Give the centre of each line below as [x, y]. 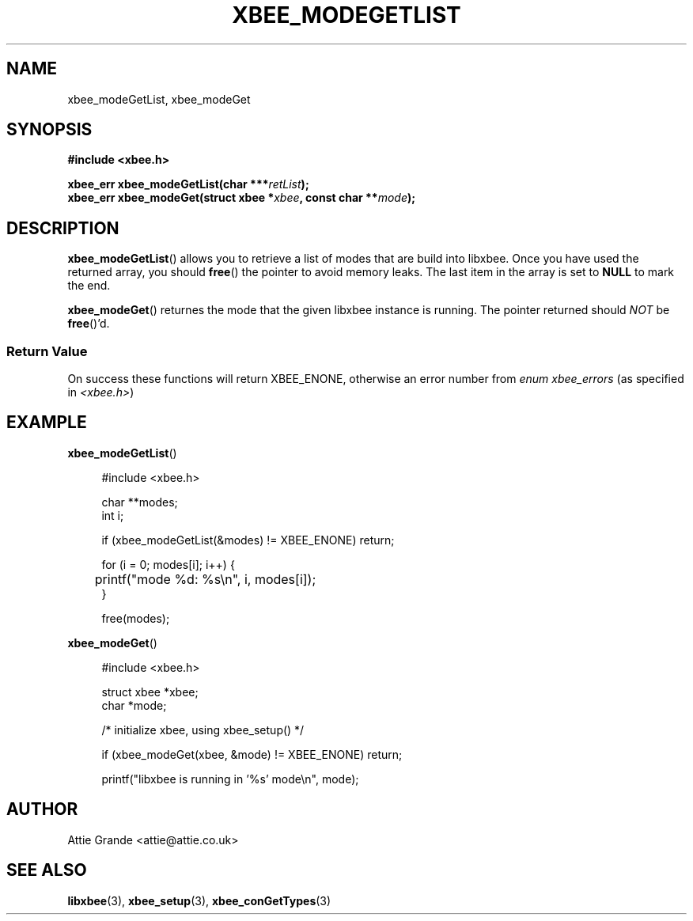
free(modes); [136, 618]
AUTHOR [42, 809]
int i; [113, 515]
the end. [89, 286]
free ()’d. [89, 324]
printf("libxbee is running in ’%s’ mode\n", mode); [230, 779]
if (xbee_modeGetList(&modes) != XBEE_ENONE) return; [248, 540]
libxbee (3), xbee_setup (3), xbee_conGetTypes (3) [199, 900]
